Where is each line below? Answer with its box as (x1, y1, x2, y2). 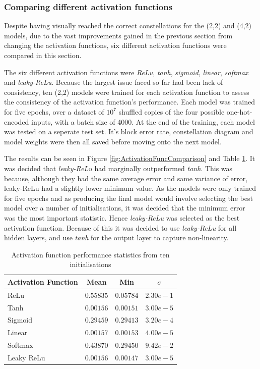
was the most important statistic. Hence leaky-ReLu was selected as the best (4, 212, 240, 223)
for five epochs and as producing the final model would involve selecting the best (4, 192, 253, 203)
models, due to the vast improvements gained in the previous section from (4, 30, 233, 40)
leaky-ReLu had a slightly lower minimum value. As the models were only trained (4, 183, 256, 193)
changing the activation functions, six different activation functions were (4, 40, 227, 50)
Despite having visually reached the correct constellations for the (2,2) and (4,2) (4, 20, 252, 31)
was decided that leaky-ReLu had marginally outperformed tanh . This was (4, 163, 233, 173)
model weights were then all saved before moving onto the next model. (4, 136, 222, 146)
